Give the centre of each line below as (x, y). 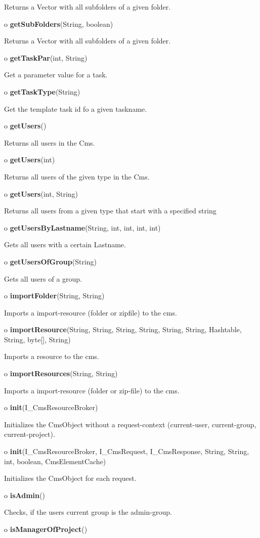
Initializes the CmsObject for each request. (70, 478)
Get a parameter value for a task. (56, 75)
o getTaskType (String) (42, 91)
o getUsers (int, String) (41, 193)
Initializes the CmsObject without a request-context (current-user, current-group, (130, 424)
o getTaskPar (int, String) (46, 57)
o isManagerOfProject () (46, 529)
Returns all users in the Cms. (50, 142)
